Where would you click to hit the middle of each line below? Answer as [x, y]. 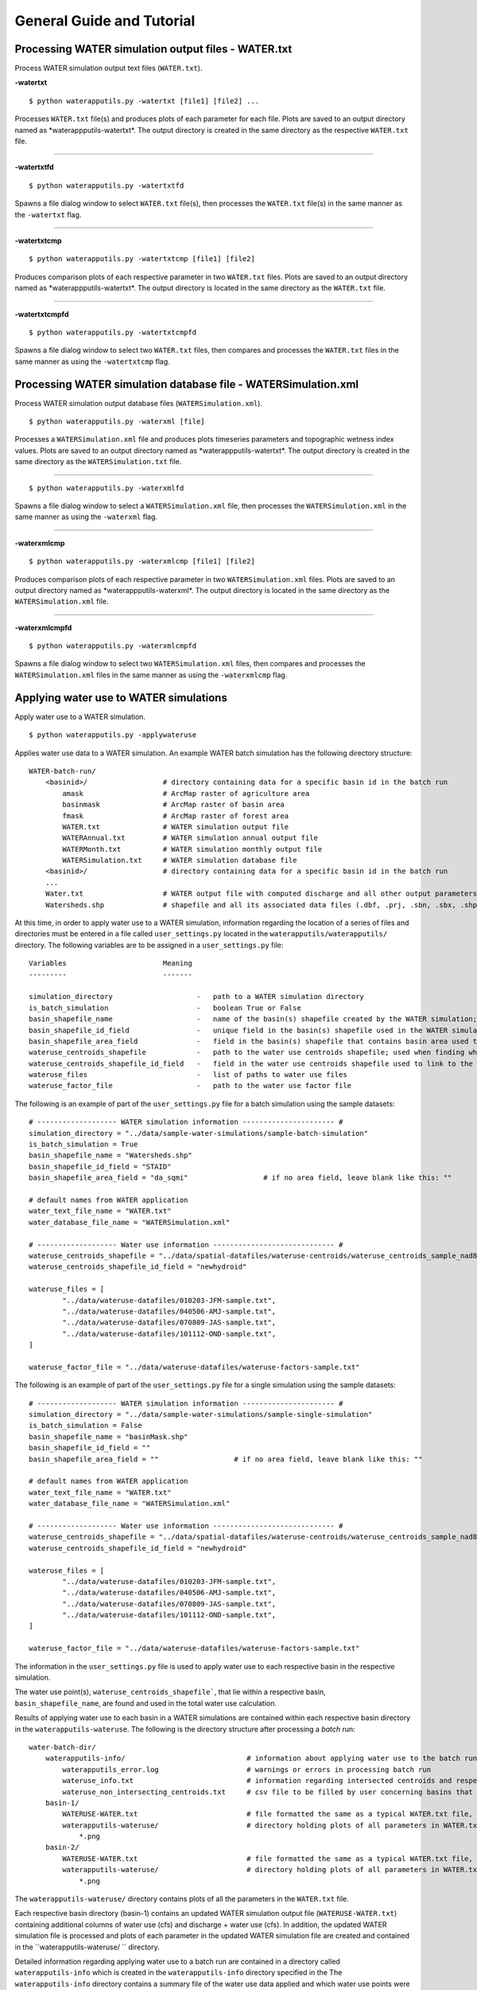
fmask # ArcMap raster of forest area [176, 816]
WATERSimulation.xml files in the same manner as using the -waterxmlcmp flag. [151, 675]
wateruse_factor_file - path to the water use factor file [190, 1086]
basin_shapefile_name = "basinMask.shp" [109, 1436]
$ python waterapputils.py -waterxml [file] [117, 421]
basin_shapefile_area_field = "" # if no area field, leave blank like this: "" [226, 1459]
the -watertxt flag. [48, 214]
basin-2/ [62, 1848]
